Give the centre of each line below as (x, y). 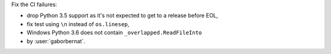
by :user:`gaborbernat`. (56, 41)
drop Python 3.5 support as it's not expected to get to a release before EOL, (122, 16)
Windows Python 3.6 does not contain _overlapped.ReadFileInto (114, 33)
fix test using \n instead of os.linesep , (78, 24)
